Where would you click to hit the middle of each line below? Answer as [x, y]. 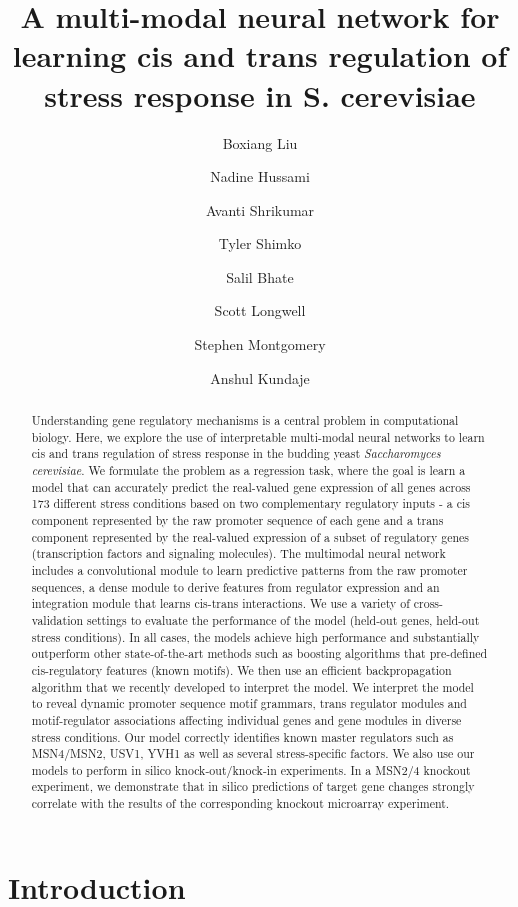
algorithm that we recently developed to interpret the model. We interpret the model [252, 686]
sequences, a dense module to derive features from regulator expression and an [235, 586]
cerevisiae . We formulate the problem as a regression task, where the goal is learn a [248, 470]
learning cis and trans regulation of [260, 55]
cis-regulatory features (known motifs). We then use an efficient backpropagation [241, 669]
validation [57, 619]
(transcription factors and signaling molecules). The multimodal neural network [238, 553]
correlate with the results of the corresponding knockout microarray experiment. [240, 803]
